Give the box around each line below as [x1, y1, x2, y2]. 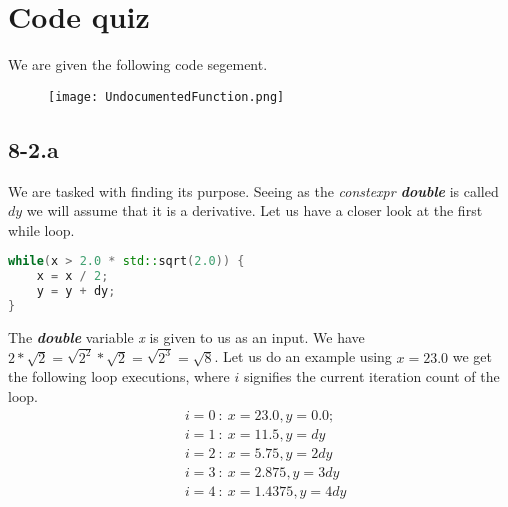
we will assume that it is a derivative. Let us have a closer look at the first [26, 200, 483, 221]
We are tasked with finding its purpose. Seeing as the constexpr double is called [8, 180, 499, 201]
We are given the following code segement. [8, 54, 268, 75]
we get [452, 346, 493, 367]
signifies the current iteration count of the [243, 366, 500, 387]
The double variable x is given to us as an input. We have [8, 326, 365, 347]
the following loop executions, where [8, 366, 230, 387]
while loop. [8, 219, 75, 240]
